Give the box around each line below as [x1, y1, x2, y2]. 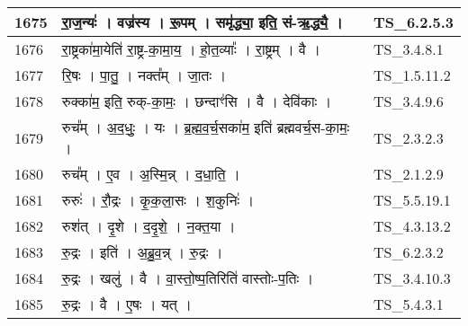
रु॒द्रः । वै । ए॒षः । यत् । [61, 294, 192, 314]
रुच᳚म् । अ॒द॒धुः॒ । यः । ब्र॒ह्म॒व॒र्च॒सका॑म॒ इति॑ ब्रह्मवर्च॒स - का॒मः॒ [61, 117, 350, 137]
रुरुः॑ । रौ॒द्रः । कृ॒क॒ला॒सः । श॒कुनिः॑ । [61, 189, 255, 210]
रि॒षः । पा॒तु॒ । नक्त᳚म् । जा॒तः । [61, 65, 227, 85]
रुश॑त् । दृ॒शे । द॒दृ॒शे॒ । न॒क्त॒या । [61, 216, 236, 236]
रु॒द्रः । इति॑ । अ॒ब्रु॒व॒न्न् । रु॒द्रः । [61, 242, 223, 262]
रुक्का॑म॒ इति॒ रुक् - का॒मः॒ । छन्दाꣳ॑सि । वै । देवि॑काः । [61, 91, 332, 111]
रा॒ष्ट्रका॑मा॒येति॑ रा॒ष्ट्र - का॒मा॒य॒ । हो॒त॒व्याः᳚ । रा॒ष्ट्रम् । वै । [61, 39, 321, 59]
